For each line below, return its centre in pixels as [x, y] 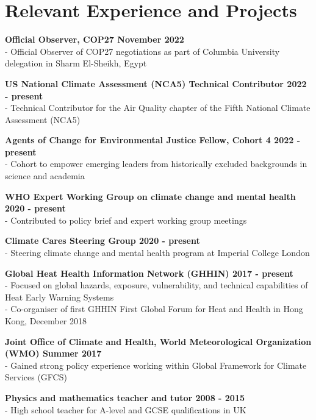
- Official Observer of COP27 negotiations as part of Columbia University [142, 51]
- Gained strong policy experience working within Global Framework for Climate [156, 365]
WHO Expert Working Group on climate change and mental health [150, 196]
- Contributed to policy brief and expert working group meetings [126, 220]
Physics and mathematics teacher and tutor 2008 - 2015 [125, 397]
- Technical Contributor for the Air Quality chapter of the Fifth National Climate [158, 108]
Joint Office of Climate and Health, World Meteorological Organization [158, 341]
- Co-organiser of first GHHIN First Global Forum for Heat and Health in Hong [154, 309]
